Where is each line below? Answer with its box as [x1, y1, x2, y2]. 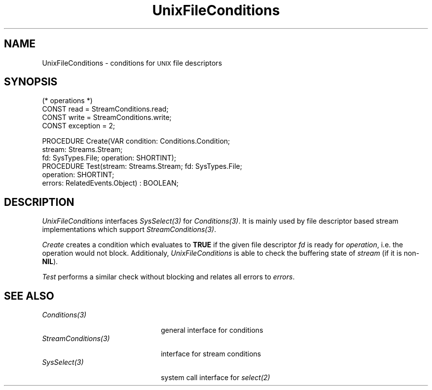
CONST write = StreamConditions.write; [42, 113, 172, 122]
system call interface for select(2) [161, 373, 270, 382]
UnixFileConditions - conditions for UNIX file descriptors [42, 58, 222, 67]
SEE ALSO [4, 289, 54, 302]
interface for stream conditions [161, 350, 261, 358]
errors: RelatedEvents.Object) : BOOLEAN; [42, 179, 179, 188]
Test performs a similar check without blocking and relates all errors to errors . [42, 273, 295, 281]
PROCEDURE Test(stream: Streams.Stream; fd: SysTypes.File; [42, 162, 242, 171]
